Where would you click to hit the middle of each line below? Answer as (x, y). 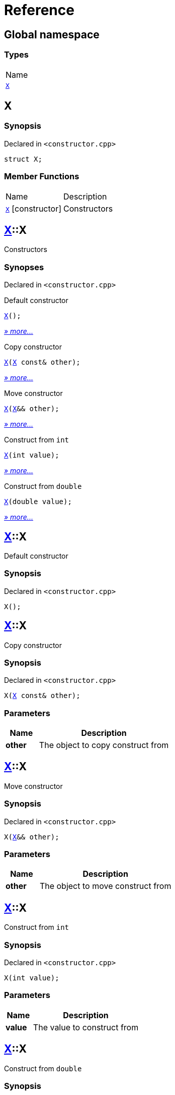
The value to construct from (86, 1027)
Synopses (24, 267)
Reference (39, 10)
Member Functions (42, 177)
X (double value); (38, 502)
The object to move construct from (105, 886)
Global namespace (52, 34)
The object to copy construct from (104, 745)
